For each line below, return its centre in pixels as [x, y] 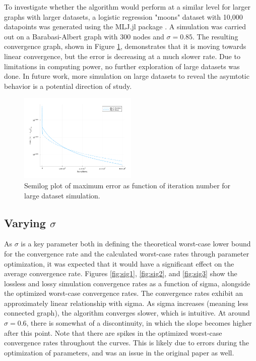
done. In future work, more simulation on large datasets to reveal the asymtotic [127, 76]
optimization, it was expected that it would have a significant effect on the [119, 263]
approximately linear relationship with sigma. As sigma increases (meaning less [126, 303]
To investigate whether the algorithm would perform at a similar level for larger [127, 7]
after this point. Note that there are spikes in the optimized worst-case [113, 332]
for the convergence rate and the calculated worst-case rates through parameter [127, 253]
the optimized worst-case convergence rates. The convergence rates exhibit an [124, 293]
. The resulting [215, 36]
